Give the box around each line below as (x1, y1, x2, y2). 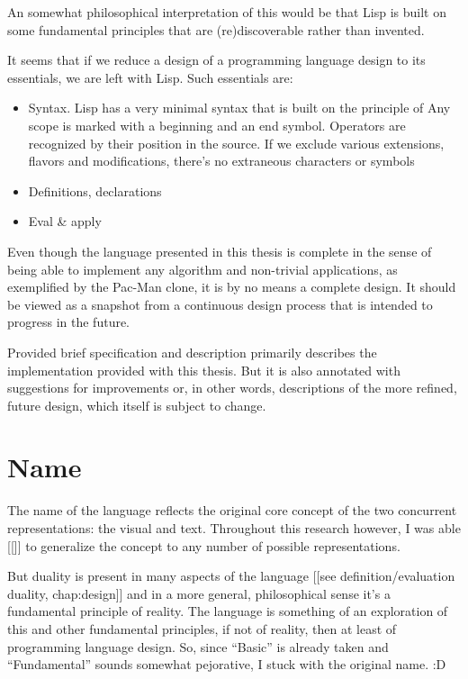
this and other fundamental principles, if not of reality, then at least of (7, 619, 397, 638)
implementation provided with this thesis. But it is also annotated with (7, 360, 400, 379)
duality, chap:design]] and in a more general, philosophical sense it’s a (7, 584, 391, 602)
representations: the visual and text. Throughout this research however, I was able (7, 519, 461, 537)
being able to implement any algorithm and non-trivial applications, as (7, 259, 398, 278)
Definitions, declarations (28, 181, 162, 200)
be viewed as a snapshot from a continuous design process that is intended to (7, 294, 433, 313)
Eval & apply (28, 212, 102, 231)
